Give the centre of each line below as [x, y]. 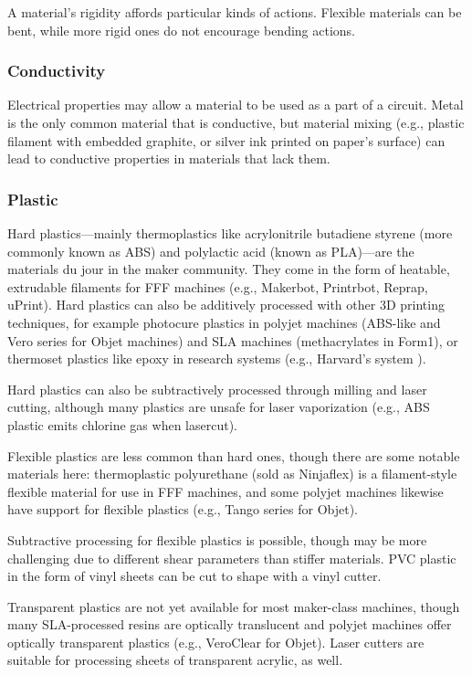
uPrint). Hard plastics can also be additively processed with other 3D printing [226, 305]
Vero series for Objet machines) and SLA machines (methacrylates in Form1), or [233, 340]
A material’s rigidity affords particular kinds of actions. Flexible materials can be [235, 12]
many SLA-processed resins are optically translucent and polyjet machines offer [230, 624]
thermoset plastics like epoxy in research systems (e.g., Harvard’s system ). [217, 359]
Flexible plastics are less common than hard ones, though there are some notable [234, 455]
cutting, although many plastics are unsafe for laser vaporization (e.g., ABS [219, 407]
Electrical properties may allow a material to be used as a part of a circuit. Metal [236, 105]
